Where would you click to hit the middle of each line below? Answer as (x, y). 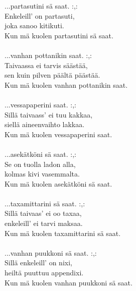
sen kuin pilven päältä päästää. (52, 75)
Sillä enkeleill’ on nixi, (38, 263)
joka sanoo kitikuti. (34, 25)
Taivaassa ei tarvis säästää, (46, 65)
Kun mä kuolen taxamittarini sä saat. (63, 233)
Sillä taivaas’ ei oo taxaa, (43, 213)
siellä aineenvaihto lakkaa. (45, 124)
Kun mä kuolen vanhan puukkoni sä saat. (69, 282)
